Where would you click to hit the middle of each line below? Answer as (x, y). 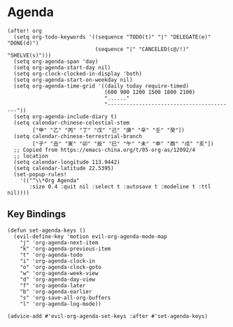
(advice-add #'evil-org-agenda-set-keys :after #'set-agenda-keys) (108, 316)
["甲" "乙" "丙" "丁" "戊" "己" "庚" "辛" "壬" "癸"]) (109, 130)
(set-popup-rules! (41, 174)
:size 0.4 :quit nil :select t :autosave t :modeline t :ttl (120, 186)
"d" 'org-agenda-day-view (58, 279)
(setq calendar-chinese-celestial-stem (72, 123)
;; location (31, 156)
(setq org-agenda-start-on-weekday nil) (73, 80)
